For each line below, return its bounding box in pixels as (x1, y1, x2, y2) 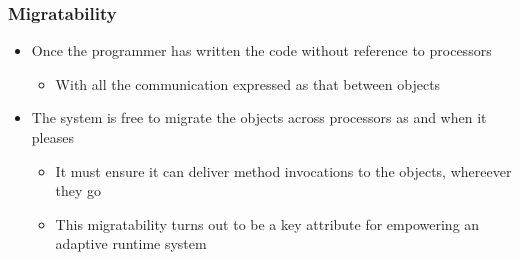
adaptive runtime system (55, 233, 207, 254)
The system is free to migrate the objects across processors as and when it (31, 107, 487, 128)
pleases (31, 127, 74, 147)
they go (55, 180, 102, 201)
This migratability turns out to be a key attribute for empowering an (55, 213, 480, 234)
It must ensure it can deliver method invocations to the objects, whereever (55, 160, 512, 181)
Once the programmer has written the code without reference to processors (31, 40, 492, 61)
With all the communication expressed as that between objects (55, 73, 441, 94)
